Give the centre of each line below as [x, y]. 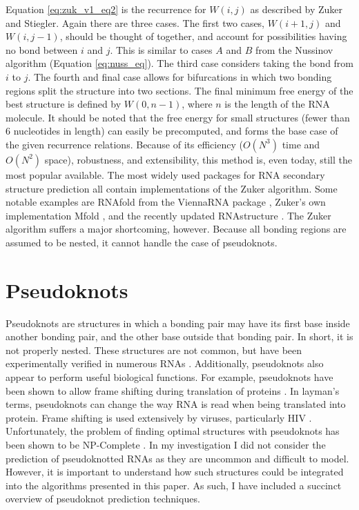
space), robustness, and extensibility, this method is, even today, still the [198, 159]
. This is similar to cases [161, 49]
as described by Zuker [297, 9]
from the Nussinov [294, 49]
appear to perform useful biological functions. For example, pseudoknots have [169, 377]
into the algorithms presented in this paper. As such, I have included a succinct [174, 485]
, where [197, 104]
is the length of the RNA [277, 104]
